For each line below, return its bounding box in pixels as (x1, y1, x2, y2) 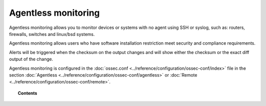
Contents (18, 90, 37, 96)
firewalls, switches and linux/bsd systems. (9, 31, 95, 37)
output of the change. (9, 56, 54, 62)
